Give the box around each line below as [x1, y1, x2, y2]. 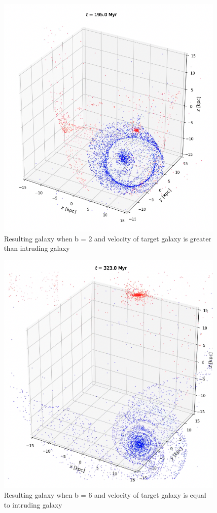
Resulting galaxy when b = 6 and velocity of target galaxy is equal [4, 490, 206, 500]
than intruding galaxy [4, 243, 70, 253]
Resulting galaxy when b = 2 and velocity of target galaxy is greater [4, 233, 212, 243]
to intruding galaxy [4, 499, 62, 510]
